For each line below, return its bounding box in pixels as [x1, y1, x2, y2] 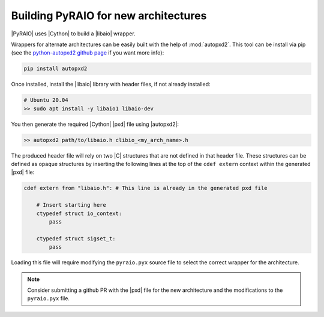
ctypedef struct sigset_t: [36, 235, 116, 242]
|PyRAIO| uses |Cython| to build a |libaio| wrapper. [11, 30, 136, 37]
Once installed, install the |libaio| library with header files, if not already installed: [11, 81, 211, 88]
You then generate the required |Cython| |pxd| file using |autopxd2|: [11, 120, 179, 128]
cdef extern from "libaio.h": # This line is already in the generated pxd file [23, 185, 268, 192]
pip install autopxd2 [23, 65, 88, 72]
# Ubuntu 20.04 [23, 96, 68, 104]
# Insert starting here [36, 201, 106, 209]
